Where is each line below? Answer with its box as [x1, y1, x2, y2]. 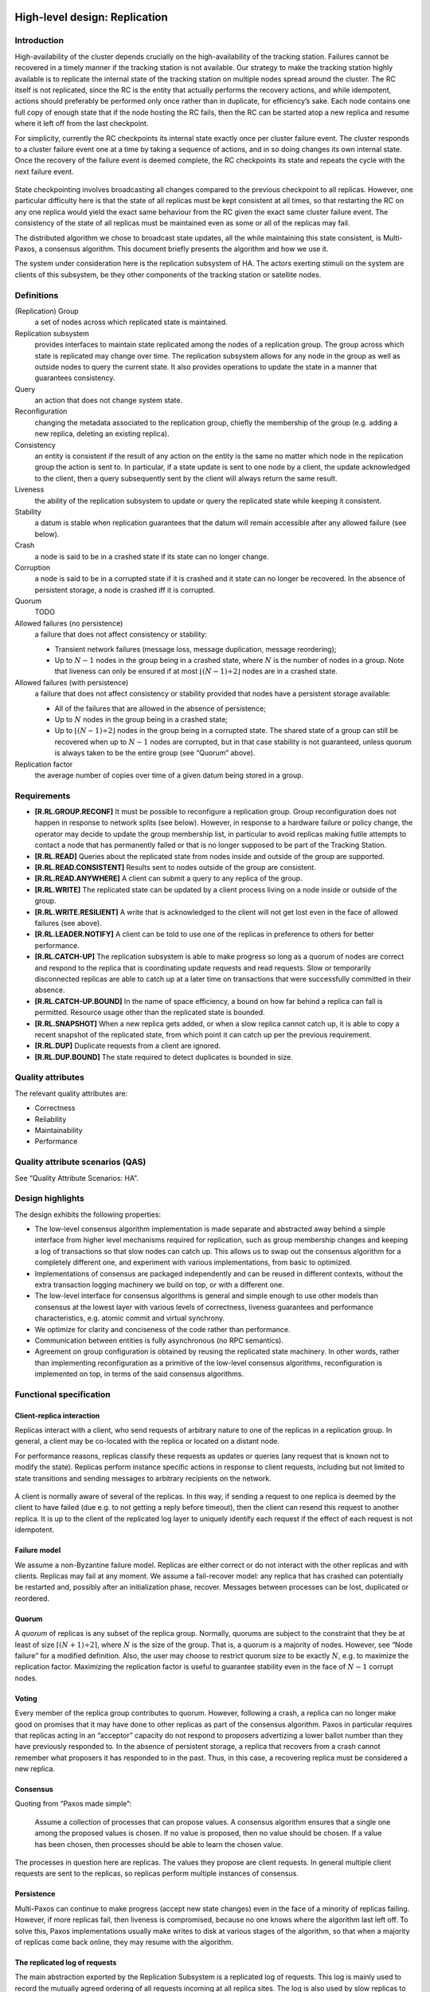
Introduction [14, 35, 64, 46]
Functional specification [14, 1389, 111, 1400]
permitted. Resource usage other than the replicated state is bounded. [34, 1008, 266, 1018]
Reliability [34, 1114, 67, 1123]
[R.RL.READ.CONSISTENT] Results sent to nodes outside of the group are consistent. [34, 863, 316, 872]
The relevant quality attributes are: [14, 1088, 128, 1098]
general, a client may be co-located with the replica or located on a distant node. [14, 1437, 280, 1446]
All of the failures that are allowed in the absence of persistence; [54, 704, 267, 713]
